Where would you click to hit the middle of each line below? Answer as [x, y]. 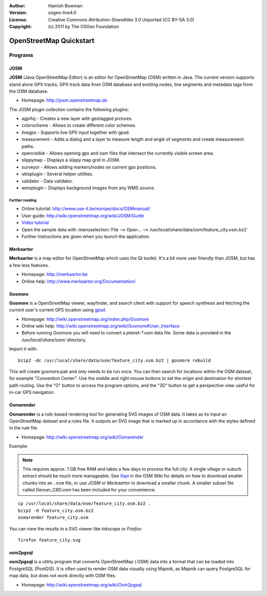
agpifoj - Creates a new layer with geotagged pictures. [77, 118]
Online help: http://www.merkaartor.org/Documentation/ [79, 281]
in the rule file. [24, 428]
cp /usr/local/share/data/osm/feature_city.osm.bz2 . [84, 504]
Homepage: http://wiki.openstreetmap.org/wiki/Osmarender [83, 437]
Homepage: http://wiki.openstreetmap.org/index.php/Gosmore [85, 319]
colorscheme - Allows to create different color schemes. [79, 125]
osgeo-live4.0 [62, 13]
